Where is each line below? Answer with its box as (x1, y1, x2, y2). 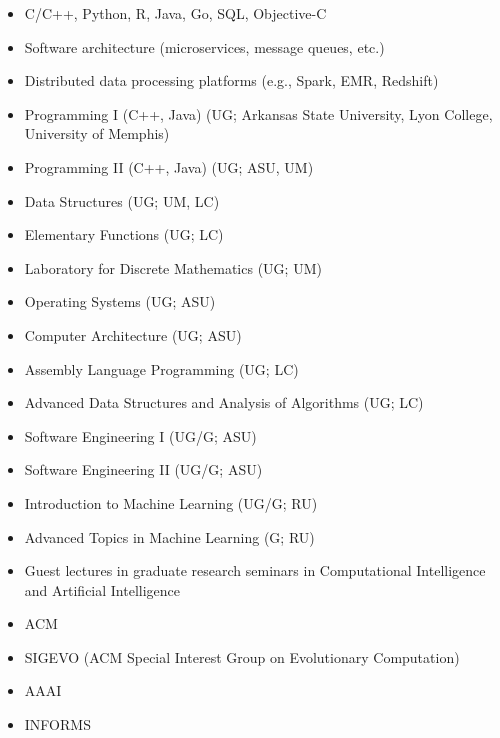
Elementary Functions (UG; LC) (24, 224, 224, 245)
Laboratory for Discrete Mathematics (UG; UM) (24, 257, 322, 278)
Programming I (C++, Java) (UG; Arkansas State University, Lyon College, (24, 103, 493, 124)
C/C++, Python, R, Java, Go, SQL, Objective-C (24, 3, 327, 23)
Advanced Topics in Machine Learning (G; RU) (24, 526, 315, 547)
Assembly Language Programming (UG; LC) (24, 358, 299, 379)
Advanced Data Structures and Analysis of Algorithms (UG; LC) (24, 392, 424, 413)
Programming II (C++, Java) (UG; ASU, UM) (24, 156, 314, 177)
